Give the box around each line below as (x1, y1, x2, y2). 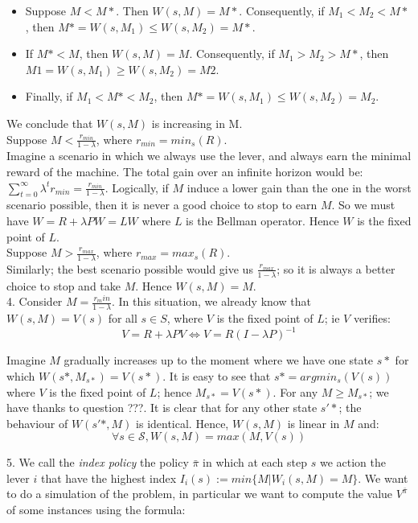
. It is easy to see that (162, 367, 271, 384)
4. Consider (6, 293, 63, 310)
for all (108, 310, 137, 327)
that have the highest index (40, 469, 177, 486)
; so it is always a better (277, 260, 395, 277)
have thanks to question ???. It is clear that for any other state (6, 399, 318, 416)
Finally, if (25, 88, 73, 105)
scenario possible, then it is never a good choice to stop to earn (6, 196, 318, 213)
